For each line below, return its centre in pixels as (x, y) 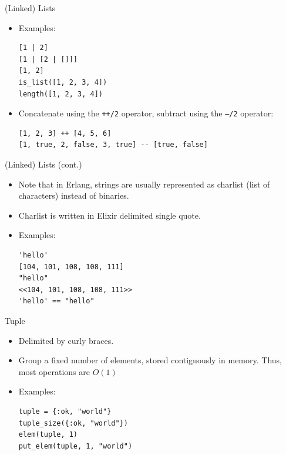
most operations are (54, 371)
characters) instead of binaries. (74, 195)
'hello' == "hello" (56, 301)
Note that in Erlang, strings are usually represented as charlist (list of (144, 184)
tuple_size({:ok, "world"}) (73, 423)
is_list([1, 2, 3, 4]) (63, 82)
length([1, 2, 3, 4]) (60, 94)
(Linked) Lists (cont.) (43, 164)
